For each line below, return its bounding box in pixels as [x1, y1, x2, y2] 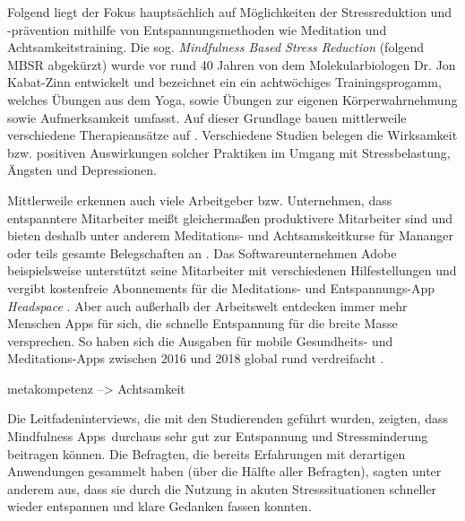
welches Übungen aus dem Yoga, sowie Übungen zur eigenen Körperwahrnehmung [7, 90, 458, 109]
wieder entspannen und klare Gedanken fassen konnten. [7, 497, 312, 516]
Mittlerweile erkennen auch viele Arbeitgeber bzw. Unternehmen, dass [7, 190, 392, 209]
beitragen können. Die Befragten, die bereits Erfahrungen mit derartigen [7, 444, 406, 463]
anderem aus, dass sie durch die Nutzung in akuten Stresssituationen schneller [7, 479, 437, 498]
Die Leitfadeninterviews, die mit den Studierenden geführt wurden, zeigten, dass [7, 409, 448, 428]
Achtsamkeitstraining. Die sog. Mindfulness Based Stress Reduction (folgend [7, 38, 425, 56]
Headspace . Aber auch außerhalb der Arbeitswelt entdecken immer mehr [7, 296, 408, 315]
